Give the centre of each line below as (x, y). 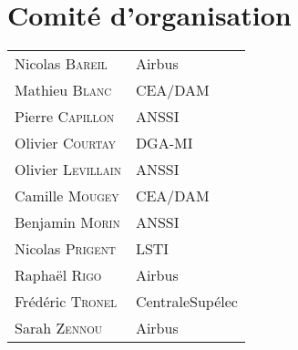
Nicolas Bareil (61, 64)
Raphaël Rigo (58, 275)
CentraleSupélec (186, 302)
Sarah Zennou (58, 328)
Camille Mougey (67, 196)
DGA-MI (164, 143)
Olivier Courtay (66, 143)
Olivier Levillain (68, 170)
